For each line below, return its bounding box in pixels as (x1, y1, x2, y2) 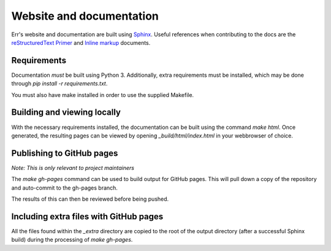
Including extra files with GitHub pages (11, 211, 164, 222)
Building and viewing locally (11, 107, 121, 118)
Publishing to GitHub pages (11, 148, 118, 158)
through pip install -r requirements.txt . (11, 80, 108, 87)
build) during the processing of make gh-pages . (11, 236, 133, 244)
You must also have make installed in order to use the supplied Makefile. (11, 91, 194, 98)
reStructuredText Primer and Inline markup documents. (11, 39, 151, 46)
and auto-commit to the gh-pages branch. (11, 184, 118, 191)
